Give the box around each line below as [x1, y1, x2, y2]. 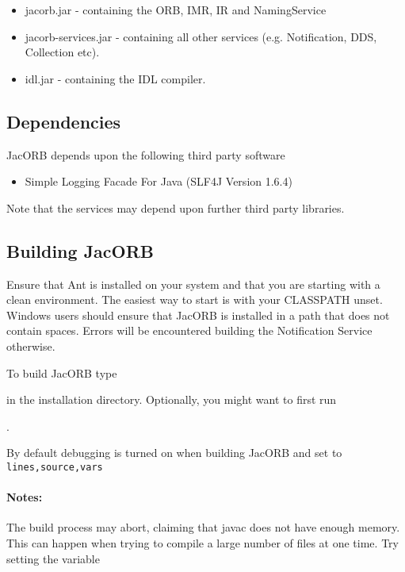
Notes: [6, 489, 43, 505]
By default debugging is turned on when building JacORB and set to [6, 444, 342, 461]
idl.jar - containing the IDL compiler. [25, 70, 206, 86]
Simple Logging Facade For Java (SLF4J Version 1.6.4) [25, 173, 292, 190]
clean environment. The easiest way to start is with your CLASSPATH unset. [6, 291, 383, 308]
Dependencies [6, 109, 121, 133]
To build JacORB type [6, 364, 117, 381]
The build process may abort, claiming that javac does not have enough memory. [6, 519, 400, 536]
